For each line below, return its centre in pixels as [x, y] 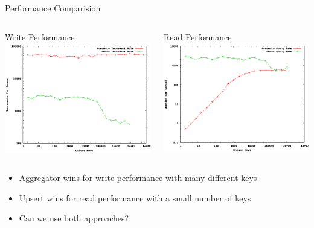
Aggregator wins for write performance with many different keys [138, 178]
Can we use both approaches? [74, 218]
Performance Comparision [53, 8]
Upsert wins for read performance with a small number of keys [135, 198]
